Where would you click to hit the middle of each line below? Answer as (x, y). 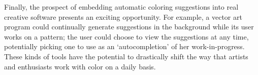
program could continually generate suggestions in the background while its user (129, 27)
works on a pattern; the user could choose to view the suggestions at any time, (126, 36)
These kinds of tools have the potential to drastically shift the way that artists (126, 56)
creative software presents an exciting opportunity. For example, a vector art (123, 16)
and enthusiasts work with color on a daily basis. (80, 66)
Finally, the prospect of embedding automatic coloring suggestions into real (121, 7)
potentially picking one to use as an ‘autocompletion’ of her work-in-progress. (124, 46)
